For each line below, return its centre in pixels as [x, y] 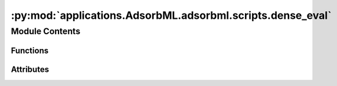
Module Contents [46, 31]
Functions [30, 50]
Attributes [30, 69]
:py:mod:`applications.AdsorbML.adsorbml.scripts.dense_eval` [171, 15]
